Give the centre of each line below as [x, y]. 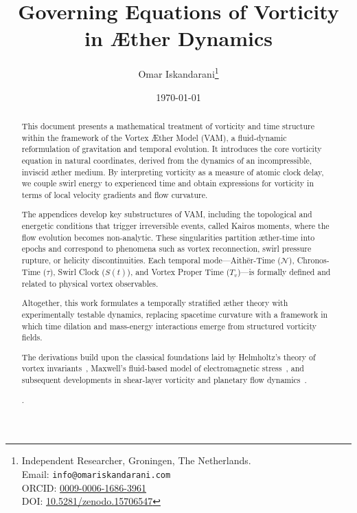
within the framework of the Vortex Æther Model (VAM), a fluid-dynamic [154, 137]
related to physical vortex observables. [90, 283]
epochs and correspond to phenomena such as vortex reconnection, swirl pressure [166, 249]
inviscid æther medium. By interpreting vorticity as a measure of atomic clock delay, [173, 172]
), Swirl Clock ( [77, 271]
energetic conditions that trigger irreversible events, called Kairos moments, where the [175, 226]
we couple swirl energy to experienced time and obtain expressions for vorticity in [168, 183]
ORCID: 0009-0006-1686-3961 [84, 487]
